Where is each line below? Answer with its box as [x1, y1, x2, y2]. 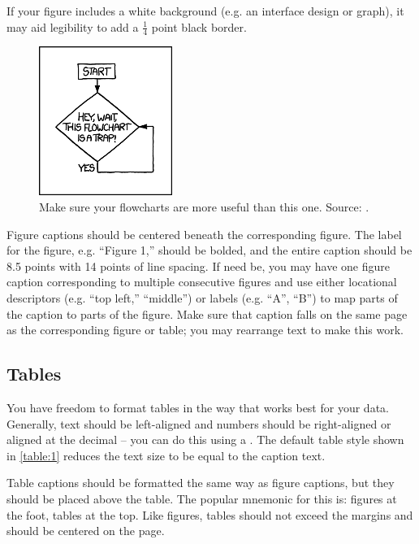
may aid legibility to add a [6, 18, 139, 35]
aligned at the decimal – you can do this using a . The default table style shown [6, 431, 404, 448]
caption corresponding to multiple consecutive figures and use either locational [6, 273, 397, 290]
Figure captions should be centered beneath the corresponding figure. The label [6, 225, 402, 242]
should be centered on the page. [6, 522, 165, 539]
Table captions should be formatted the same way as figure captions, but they [6, 474, 395, 491]
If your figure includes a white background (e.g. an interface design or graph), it [6, 2, 404, 19]
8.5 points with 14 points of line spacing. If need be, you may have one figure [6, 257, 390, 274]
